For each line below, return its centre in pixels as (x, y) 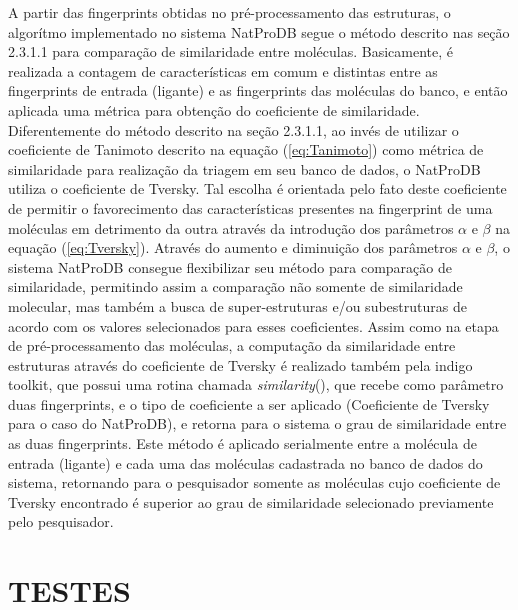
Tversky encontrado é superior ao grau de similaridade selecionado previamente (251, 501)
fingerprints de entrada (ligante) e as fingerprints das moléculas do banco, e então (258, 90)
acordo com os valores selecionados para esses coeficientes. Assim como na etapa (253, 325)
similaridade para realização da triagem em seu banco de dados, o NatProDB (244, 168)
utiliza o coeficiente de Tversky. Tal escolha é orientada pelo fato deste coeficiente (257, 188)
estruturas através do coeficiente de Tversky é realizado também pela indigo (240, 364)
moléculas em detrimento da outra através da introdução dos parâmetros (231, 227)
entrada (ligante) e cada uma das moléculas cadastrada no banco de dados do (245, 462)
